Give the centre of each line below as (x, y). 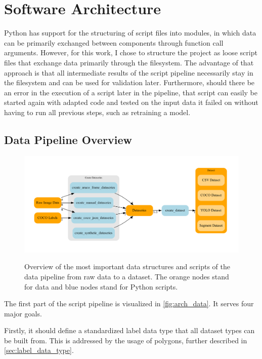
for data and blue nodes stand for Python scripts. (101, 286)
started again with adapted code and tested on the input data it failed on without (131, 102)
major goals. (23, 313)
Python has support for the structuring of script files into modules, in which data (130, 33)
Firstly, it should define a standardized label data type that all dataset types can (129, 330)
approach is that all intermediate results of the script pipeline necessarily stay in (129, 72)
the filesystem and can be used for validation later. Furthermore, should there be (129, 82)
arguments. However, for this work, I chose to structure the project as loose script (131, 52)
